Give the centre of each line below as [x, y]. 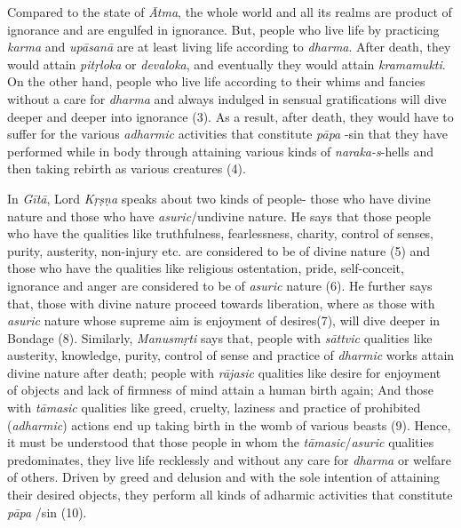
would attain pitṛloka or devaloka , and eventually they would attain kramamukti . [227, 64]
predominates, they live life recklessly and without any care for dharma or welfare [229, 459]
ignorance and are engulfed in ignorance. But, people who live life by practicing [223, 29]
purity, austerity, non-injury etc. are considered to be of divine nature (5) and [219, 250]
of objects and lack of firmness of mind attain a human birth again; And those [220, 390]
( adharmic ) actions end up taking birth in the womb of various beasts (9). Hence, [229, 424]
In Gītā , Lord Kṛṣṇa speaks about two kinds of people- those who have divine [219, 198]
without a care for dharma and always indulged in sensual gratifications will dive [227, 98]
